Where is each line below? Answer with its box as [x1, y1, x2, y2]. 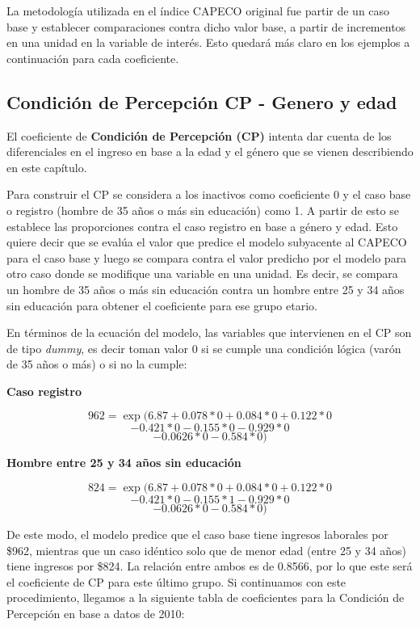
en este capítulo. [6, 158, 87, 175]
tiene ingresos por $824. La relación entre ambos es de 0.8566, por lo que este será [6, 558, 413, 574]
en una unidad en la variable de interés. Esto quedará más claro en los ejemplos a [6, 34, 410, 51]
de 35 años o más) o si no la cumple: [6, 356, 187, 372]
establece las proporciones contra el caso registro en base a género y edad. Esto [6, 217, 398, 234]
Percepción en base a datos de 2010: [6, 605, 185, 622]
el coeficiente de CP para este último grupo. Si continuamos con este [6, 573, 346, 590]
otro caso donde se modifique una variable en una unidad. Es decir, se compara [6, 265, 398, 282]
